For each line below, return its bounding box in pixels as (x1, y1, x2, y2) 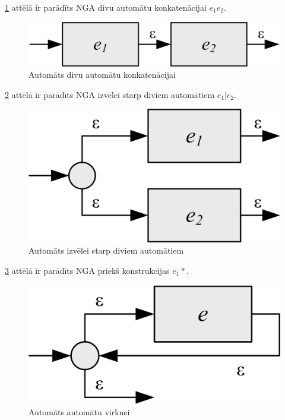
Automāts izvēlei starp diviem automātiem (28, 244, 184, 257)
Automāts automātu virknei (28, 406, 130, 418)
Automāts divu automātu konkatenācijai (28, 68, 176, 81)
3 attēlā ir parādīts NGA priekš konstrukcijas (5, 264, 170, 276)
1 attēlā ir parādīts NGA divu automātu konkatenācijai (5, 1, 207, 13)
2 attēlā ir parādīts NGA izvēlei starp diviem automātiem (5, 88, 215, 100)
